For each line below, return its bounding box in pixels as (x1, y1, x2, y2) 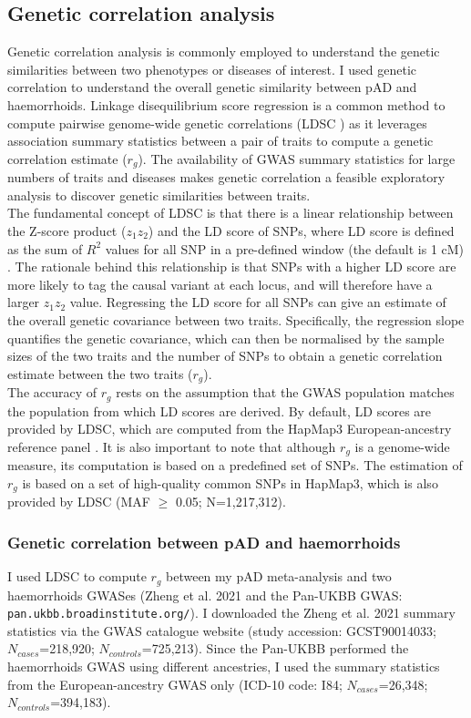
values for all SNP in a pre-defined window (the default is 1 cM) (105, 239, 465, 258)
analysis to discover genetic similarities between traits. (7, 185, 311, 204)
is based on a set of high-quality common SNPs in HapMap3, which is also (22, 473, 438, 492)
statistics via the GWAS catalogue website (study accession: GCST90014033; (7, 621, 436, 640)
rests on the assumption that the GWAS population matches (116, 383, 455, 402)
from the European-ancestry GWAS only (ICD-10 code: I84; (7, 674, 343, 693)
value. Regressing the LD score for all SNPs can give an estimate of (69, 292, 446, 312)
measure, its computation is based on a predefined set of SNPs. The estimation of (7, 456, 463, 475)
